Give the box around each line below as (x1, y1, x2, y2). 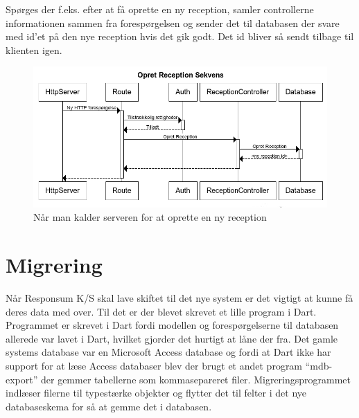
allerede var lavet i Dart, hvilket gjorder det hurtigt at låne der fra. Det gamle (6, 331, 338, 345)
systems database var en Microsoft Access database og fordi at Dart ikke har (6, 345, 331, 359)
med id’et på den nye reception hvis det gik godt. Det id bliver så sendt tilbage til (6, 29, 354, 44)
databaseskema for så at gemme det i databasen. (6, 399, 212, 413)
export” (6, 372, 38, 386)
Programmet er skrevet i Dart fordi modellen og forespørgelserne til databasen (6, 318, 339, 332)
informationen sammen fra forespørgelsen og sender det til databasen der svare (6, 15, 340, 30)
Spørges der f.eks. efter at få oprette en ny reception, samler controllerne (6, 2, 314, 16)
